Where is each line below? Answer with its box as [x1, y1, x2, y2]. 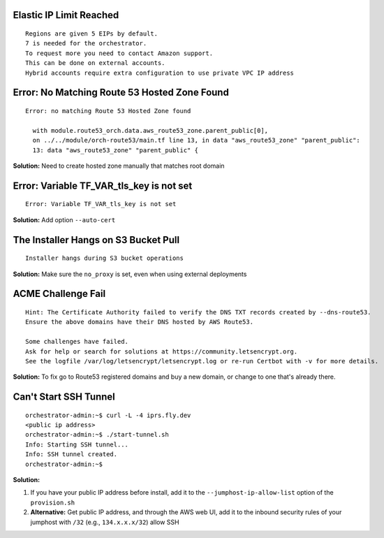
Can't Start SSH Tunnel [13, 391, 115, 403]
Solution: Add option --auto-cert [13, 215, 116, 224]
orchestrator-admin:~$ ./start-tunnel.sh [25, 430, 169, 439]
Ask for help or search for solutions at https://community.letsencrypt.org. [25, 347, 298, 356]
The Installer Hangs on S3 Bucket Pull [13, 234, 180, 246]
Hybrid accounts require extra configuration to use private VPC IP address [25, 68, 295, 77]
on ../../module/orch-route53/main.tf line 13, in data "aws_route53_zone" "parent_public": [32, 136, 361, 145]
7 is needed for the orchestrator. [25, 39, 147, 48]
